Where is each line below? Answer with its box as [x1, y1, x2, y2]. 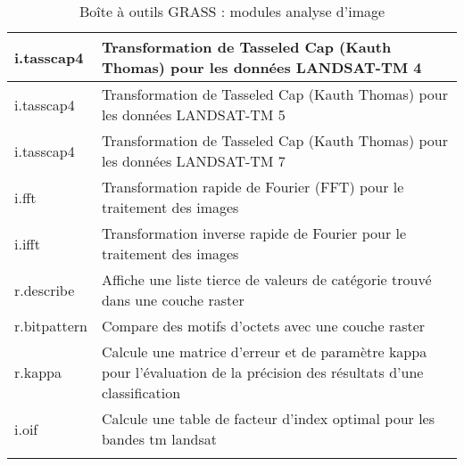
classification [101, 382, 181, 403]
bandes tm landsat [101, 429, 217, 449]
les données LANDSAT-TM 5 [101, 104, 286, 125]
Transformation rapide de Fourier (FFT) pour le [101, 176, 404, 197]
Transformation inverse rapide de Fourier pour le [101, 223, 407, 243]
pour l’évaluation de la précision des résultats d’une [101, 362, 424, 382]
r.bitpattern [14, 315, 87, 336]
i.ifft [14, 233, 40, 254]
